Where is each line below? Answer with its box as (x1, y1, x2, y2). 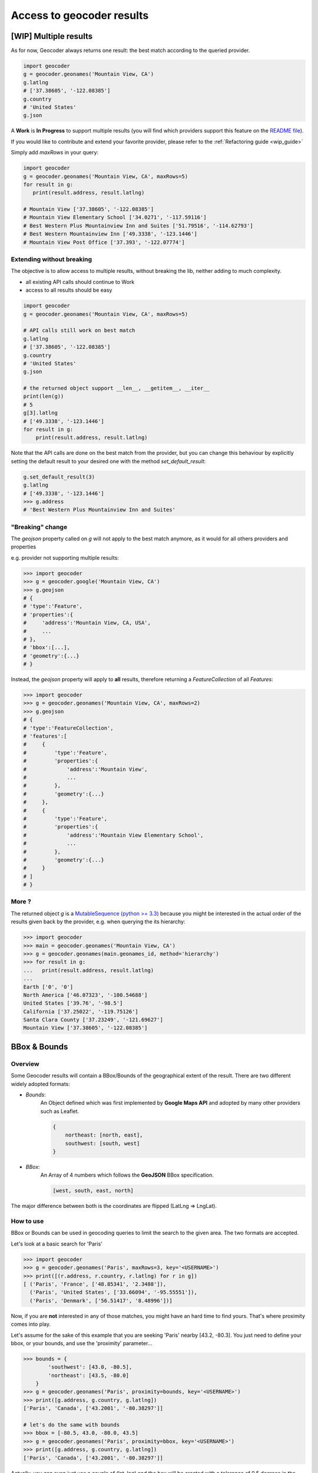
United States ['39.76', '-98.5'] (23, 1000, 123, 1007)
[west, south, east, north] (52, 1187, 134, 1194)
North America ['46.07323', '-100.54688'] (23, 992, 148, 998)
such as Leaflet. (40, 1108, 79, 1115)
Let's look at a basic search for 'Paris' (11, 1240, 103, 1247)
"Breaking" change (11, 523, 68, 531)
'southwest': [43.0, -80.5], (48, 1364, 132, 1370)
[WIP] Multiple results (11, 31, 93, 41)
